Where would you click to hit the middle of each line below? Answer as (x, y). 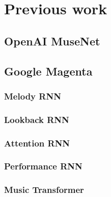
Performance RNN (43, 166)
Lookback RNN (37, 119)
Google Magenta (48, 71)
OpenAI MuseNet (52, 41)
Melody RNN (33, 96)
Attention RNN (37, 143)
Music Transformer (44, 190)
